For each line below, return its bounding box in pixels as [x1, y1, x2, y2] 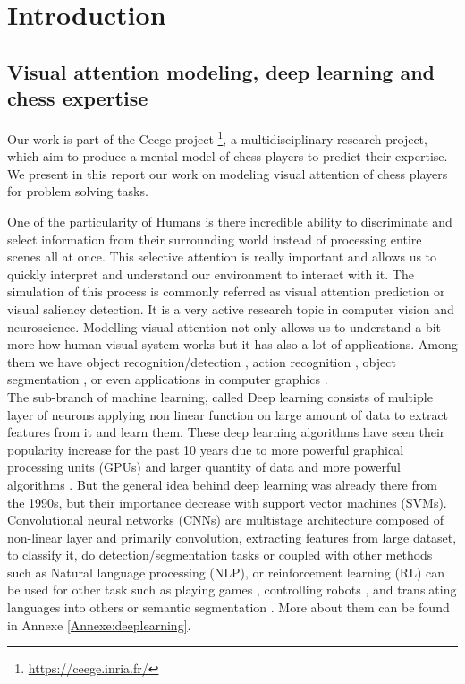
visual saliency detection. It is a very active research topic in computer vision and [7, 299, 454, 318]
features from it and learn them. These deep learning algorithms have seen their [7, 423, 445, 441]
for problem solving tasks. [7, 182, 148, 201]
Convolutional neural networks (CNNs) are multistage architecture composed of [7, 510, 444, 529]
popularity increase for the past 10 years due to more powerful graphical [7, 440, 404, 458]
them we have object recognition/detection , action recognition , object [7, 352, 396, 371]
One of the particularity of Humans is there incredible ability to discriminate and [7, 212, 452, 230]
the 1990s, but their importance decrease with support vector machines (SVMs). [7, 492, 447, 511]
